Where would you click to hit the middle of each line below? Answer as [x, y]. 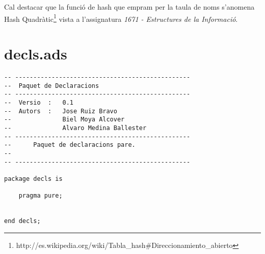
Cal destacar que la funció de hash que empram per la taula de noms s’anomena [129, 7]
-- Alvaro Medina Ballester [75, 128]
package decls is [33, 179]
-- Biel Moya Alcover [64, 120]
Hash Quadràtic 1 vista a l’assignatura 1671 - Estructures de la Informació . [121, 18]
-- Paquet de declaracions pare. [70, 145]
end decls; [22, 221]
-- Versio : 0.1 [39, 102]
